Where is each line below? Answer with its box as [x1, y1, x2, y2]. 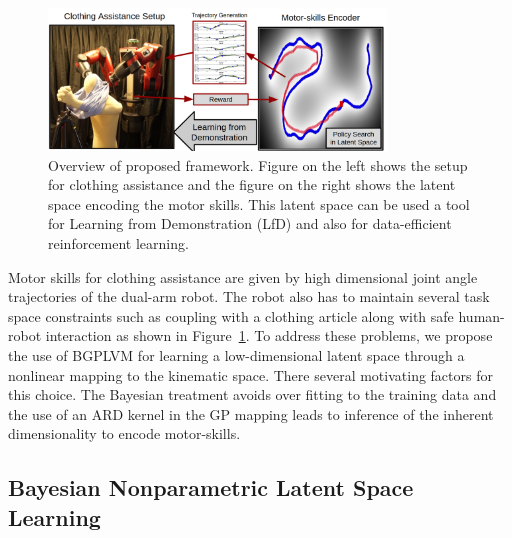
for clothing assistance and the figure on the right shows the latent [48, 174, 456, 195]
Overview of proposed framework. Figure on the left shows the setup [48, 154, 468, 175]
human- [458, 305, 505, 326]
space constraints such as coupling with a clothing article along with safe [8, 305, 454, 326]
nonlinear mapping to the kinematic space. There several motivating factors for [8, 364, 493, 385]
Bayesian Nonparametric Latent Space [8, 472, 414, 503]
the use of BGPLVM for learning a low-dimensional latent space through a [8, 345, 465, 366]
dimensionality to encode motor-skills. [8, 423, 241, 444]
